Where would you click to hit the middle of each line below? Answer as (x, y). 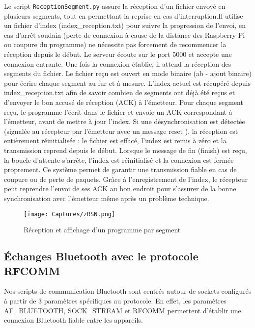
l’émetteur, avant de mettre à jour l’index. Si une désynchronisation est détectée (125, 121)
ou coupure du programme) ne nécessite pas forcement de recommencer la (115, 44)
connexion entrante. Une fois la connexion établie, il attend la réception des (118, 63)
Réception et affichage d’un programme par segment (102, 230)
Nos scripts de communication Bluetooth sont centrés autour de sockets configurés (128, 291)
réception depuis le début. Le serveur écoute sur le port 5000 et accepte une (118, 54)
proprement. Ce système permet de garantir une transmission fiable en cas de (120, 169)
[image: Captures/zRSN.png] (70, 214)
